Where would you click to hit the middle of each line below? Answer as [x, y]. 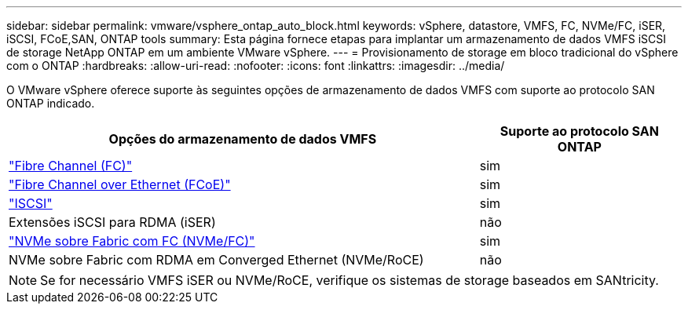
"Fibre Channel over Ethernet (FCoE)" [120, 184]
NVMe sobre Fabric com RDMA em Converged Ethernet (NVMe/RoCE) [216, 260]
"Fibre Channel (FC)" [71, 166]
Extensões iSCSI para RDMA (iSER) [112, 222]
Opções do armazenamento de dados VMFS [243, 139]
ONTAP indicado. [51, 103]
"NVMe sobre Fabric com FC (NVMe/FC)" [132, 241]
